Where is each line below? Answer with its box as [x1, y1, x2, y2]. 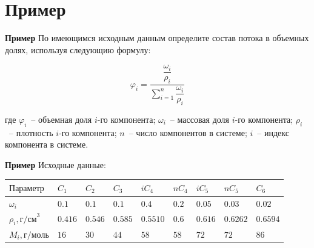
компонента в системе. [5, 138, 89, 151]
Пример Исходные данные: [5, 158, 106, 171]
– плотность [8, 126, 53, 139]
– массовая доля [170, 113, 230, 125]
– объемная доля [31, 113, 92, 125]
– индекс [257, 126, 289, 139]
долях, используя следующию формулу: [5, 43, 151, 56]
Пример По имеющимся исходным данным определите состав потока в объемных [5, 31, 309, 44]
